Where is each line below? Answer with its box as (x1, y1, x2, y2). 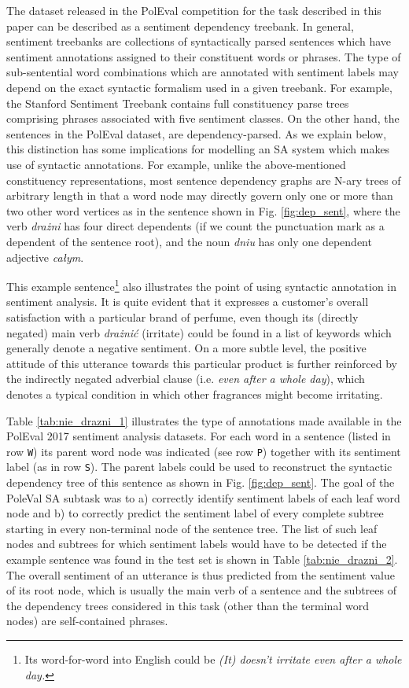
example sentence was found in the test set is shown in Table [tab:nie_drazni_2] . (6, 550, 398, 567)
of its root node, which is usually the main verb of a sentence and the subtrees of (6, 582, 397, 598)
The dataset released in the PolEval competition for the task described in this (6, 2, 381, 18)
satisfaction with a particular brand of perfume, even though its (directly (6, 308, 359, 325)
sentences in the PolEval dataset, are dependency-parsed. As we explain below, (6, 125, 387, 142)
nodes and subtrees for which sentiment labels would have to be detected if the (6, 535, 387, 552)
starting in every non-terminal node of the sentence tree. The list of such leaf (6, 520, 378, 536)
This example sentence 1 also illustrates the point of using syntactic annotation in (6, 276, 397, 294)
